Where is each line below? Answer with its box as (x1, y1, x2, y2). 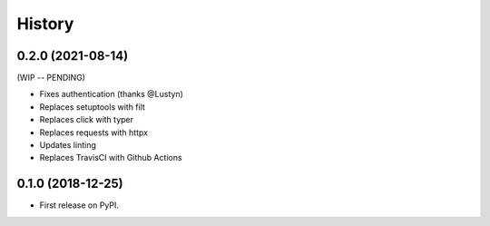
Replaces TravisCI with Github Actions (39, 152, 182, 163)
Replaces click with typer (39, 114, 134, 125)
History (16, 14, 74, 34)
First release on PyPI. (39, 200, 120, 211)
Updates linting (39, 140, 97, 151)
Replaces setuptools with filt (39, 101, 145, 113)
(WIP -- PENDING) (16, 73, 86, 84)
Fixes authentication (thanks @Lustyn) (39, 89, 183, 100)
